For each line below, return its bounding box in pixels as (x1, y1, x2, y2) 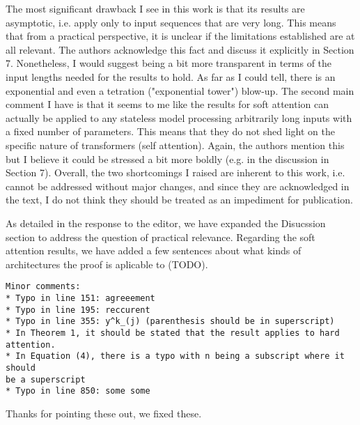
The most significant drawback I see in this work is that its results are (6, 1, 305, 15)
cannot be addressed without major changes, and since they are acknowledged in (6, 178, 350, 193)
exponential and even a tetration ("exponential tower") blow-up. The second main (6, 83, 354, 98)
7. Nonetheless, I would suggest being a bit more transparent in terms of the (6, 56, 332, 70)
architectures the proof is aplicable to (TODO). (6, 256, 208, 271)
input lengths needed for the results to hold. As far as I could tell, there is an (6, 69, 336, 84)
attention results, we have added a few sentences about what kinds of (6, 243, 302, 258)
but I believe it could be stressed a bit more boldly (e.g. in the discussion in (6, 151, 329, 166)
